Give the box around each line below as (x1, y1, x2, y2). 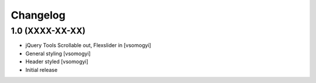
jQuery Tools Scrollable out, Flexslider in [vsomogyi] (25, 42, 152, 49)
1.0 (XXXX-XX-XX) (11, 26, 86, 36)
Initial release (25, 66, 58, 73)
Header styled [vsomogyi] (25, 58, 89, 65)
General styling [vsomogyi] (25, 50, 91, 57)
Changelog (11, 9, 66, 21)
